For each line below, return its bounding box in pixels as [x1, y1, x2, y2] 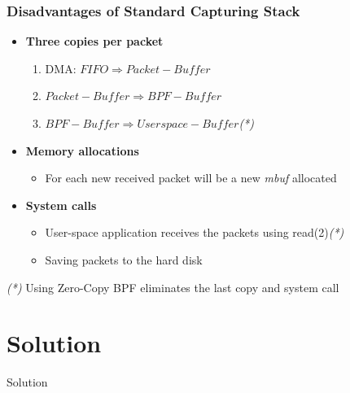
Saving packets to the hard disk [45, 251, 203, 268]
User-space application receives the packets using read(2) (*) [45, 224, 344, 241]
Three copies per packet [25, 33, 164, 50]
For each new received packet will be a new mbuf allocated [45, 169, 337, 186]
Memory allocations [25, 142, 139, 159]
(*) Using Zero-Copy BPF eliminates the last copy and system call [7, 278, 339, 295]
